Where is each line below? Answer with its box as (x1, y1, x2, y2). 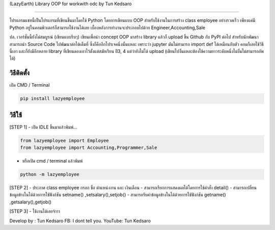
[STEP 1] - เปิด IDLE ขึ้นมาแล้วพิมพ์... (9, 124, 77, 130)
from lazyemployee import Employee (20, 138, 109, 143)
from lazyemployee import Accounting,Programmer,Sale (20, 145, 157, 150)
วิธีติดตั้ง (9, 69, 30, 78)
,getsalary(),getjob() (9, 199, 52, 205)
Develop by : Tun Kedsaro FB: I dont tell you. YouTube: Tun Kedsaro (9, 217, 151, 224)
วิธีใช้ (9, 110, 22, 119)
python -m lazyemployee (20, 171, 80, 177)
